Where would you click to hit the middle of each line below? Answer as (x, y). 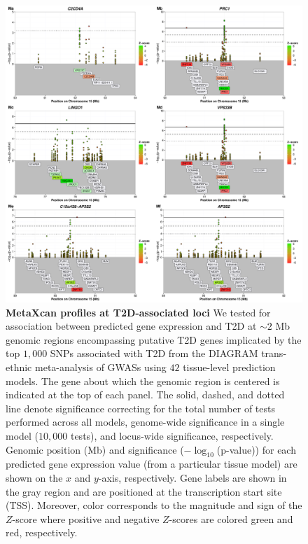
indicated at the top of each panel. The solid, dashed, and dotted (145, 395)
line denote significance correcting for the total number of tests (140, 408)
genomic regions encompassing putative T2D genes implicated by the (154, 339)
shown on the (34, 477)
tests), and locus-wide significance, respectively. (172, 435)
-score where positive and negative (86, 518)
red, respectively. (42, 532)
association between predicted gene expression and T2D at (131, 326)
